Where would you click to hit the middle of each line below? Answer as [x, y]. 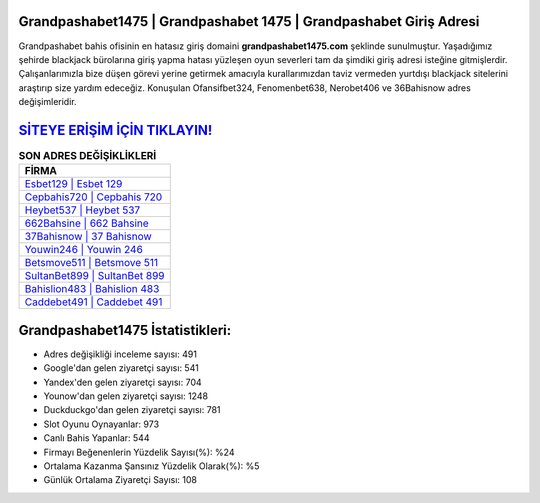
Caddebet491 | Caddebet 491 [93, 302]
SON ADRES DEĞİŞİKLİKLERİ [87, 156]
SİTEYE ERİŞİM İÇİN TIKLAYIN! [115, 130]
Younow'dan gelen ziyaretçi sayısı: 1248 [126, 396]
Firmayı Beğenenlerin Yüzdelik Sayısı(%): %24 [139, 452]
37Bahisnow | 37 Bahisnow [88, 237]
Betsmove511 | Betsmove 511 [91, 263]
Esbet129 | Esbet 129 [73, 184]
